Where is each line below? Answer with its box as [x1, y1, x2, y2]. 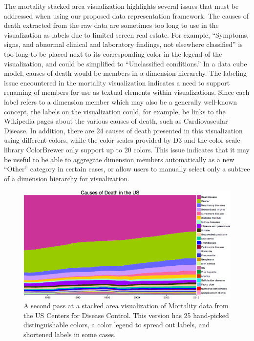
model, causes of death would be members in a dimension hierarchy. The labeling [4, 68, 247, 78]
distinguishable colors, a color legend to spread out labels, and [23, 320, 210, 330]
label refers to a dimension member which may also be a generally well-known [4, 96, 237, 107]
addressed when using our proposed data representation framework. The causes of [4, 10, 249, 21]
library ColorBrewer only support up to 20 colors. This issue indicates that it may [4, 144, 250, 154]
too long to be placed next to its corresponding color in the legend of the [4, 48, 222, 59]
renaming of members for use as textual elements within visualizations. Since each [4, 87, 250, 97]
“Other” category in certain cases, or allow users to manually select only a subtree [4, 164, 250, 174]
